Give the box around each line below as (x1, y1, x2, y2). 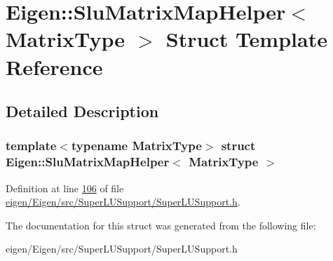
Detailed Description (6, 100, 159, 122)
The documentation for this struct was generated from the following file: (6, 217, 316, 232)
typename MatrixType (71, 137, 202, 154)
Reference (6, 52, 103, 81)
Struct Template (165, 25, 327, 53)
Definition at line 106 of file (6, 180, 124, 195)
